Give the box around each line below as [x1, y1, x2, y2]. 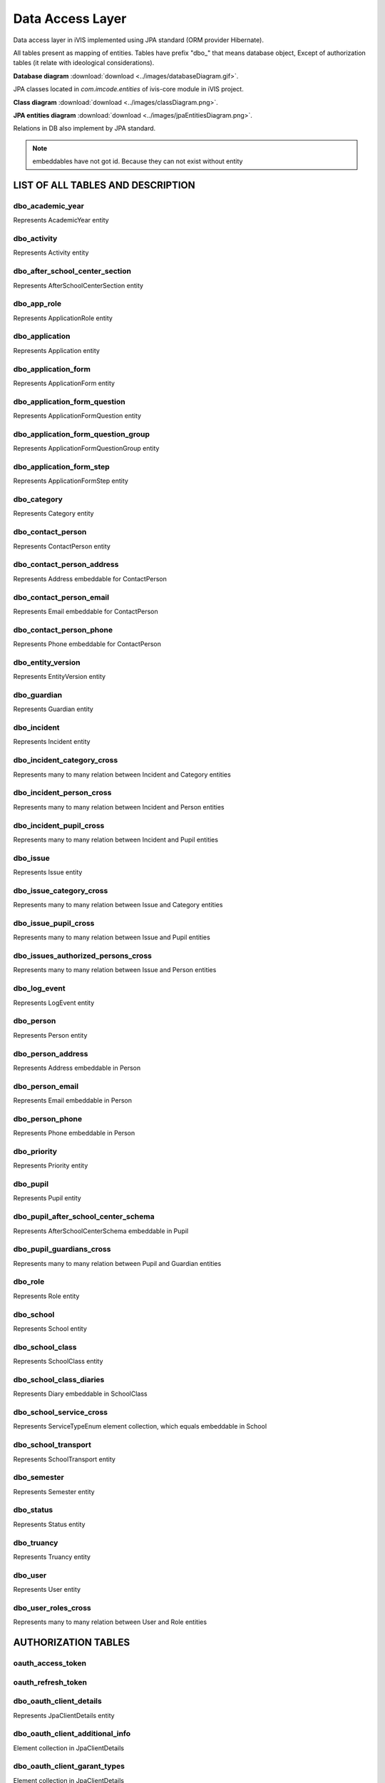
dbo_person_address [13, 1048, 88, 1058]
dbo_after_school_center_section [13, 266, 132, 276]
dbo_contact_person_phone [13, 625, 113, 635]
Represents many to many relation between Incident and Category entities [13, 770, 231, 779]
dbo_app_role [13, 299, 62, 309]
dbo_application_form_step [13, 461, 110, 471]
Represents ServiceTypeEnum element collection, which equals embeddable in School [13, 1422, 267, 1431]
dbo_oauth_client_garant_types [13, 1762, 125, 1772]
